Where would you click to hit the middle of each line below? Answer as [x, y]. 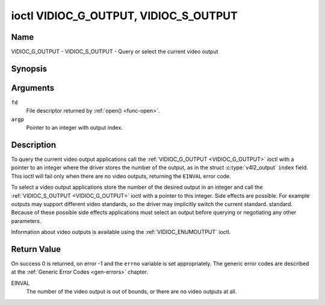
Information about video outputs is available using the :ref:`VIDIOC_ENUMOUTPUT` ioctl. [121, 232]
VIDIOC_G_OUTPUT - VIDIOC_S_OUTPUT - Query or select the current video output [115, 52]
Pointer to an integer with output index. [74, 128]
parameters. [26, 221]
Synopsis [29, 68]
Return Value [36, 249]
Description [34, 145]
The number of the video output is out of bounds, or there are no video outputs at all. [132, 292]
